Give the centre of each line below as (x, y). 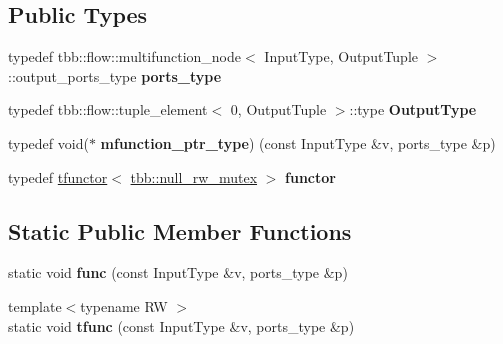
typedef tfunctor (58, 176)
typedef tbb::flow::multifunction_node (125, 56)
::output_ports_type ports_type (115, 75)
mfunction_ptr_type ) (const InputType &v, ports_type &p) (298, 142)
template (35, 305)
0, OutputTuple (278, 109)
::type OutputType (413, 109)
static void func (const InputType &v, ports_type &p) (178, 272)
